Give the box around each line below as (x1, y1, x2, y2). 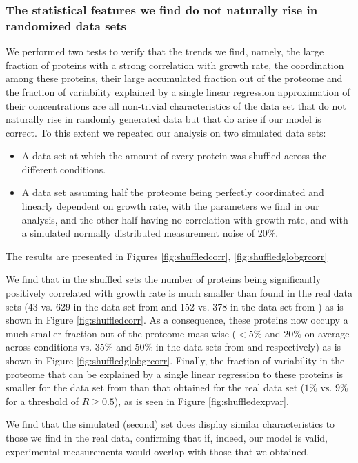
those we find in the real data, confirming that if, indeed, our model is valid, (6, 430, 328, 444)
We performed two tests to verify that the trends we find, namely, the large (6, 44, 324, 59)
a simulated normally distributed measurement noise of (21, 226, 255, 240)
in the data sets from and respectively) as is (155, 339, 341, 354)
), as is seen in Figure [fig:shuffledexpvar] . (114, 393, 289, 408)
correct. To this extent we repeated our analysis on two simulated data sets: (6, 125, 326, 139)
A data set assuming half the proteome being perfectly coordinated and (21, 185, 324, 199)
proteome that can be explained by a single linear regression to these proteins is (6, 366, 344, 381)
